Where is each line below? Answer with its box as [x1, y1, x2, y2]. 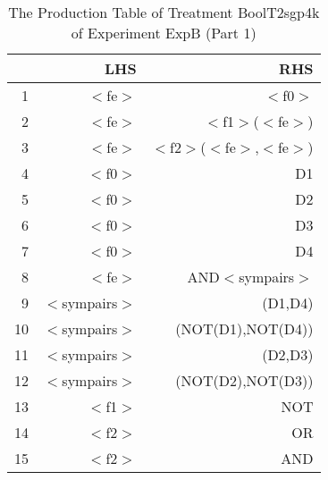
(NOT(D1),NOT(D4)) [175, 318, 314, 339]
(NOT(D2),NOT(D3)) [175, 370, 314, 391]
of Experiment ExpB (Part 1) [71, 22, 257, 43]
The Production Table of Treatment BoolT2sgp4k [8, 2, 320, 22]
